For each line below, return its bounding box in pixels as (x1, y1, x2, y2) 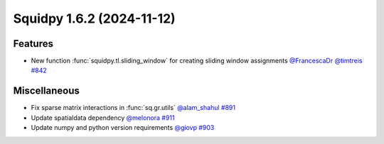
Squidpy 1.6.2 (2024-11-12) (13, 11, 176, 26)
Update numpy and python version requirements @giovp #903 (31, 123, 215, 132)
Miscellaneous (13, 85, 80, 97)
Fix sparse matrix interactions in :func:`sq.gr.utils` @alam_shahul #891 (31, 104, 236, 112)
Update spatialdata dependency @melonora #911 (31, 113, 175, 122)
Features (13, 38, 53, 50)
